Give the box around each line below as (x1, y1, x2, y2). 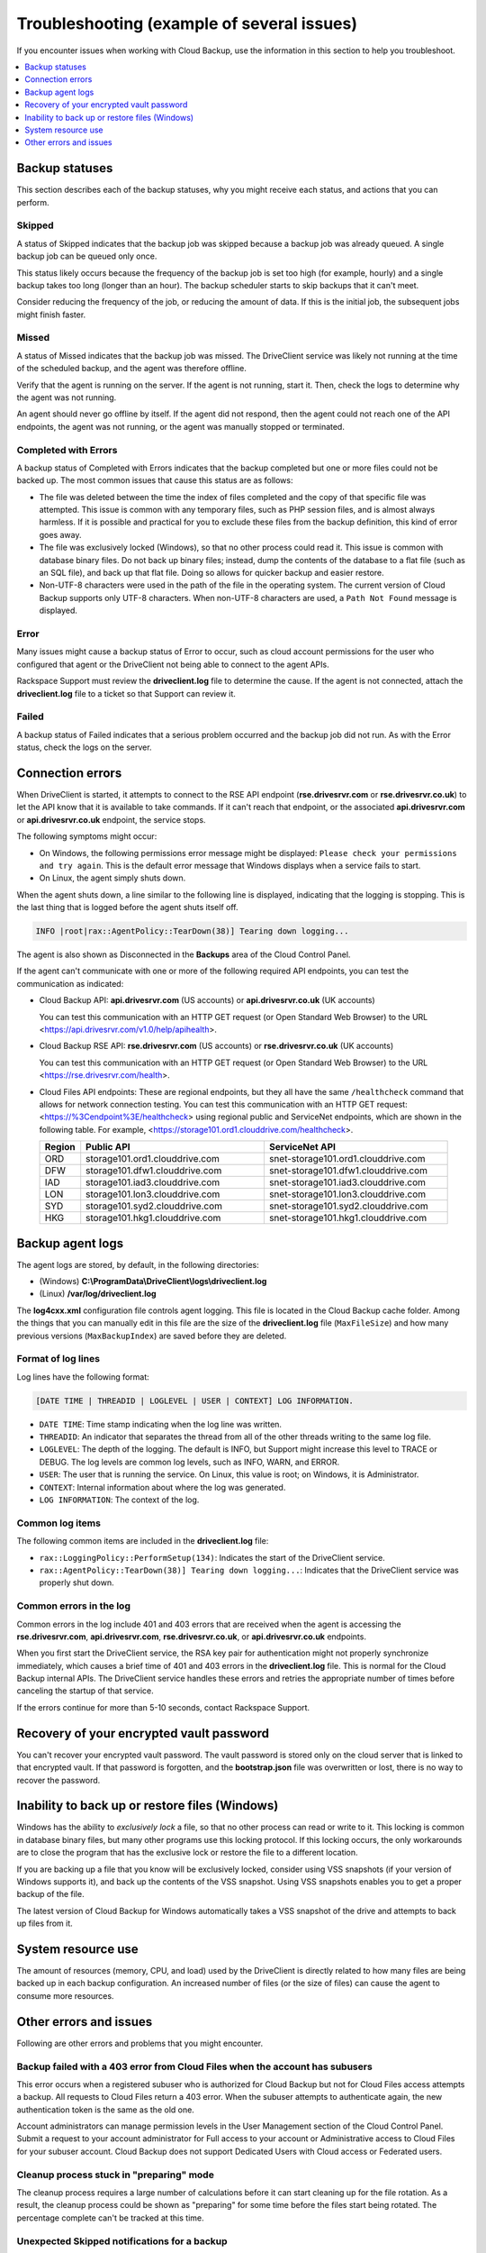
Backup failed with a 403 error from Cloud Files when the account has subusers (16, 2060, 373, 2073)
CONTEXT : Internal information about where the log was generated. (39, 1482, 286, 1492)
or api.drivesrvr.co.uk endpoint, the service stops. (16, 814, 206, 825)
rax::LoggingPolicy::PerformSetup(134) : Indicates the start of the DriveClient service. (39, 1552, 386, 1563)
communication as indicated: (16, 978, 124, 989)
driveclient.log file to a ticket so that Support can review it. (16, 688, 236, 698)
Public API (85, 1141, 130, 1154)
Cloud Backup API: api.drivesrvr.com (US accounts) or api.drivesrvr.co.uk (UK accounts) (39, 995, 375, 1006)
